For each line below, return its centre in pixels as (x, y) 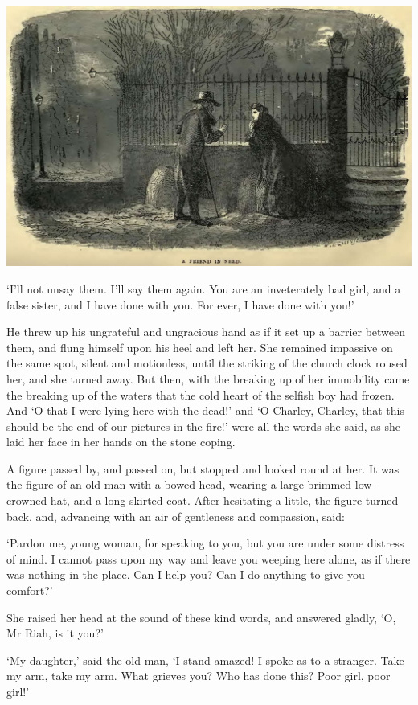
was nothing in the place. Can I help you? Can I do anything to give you (186, 574)
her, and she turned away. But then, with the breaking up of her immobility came (208, 378)
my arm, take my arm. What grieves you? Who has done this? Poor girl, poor (199, 676)
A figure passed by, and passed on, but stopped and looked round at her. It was (203, 468)
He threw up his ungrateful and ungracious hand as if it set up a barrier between (206, 332)
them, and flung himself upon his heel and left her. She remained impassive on (200, 347)
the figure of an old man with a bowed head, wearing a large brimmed (179, 484)
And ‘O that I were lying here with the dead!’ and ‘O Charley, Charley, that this (205, 410)
